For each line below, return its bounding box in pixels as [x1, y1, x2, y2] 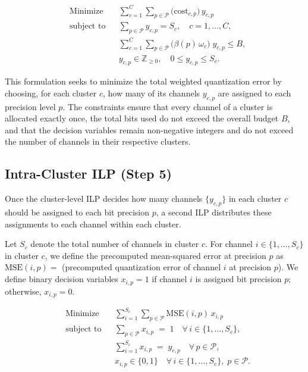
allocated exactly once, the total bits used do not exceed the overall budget [5, 112, 279, 124]
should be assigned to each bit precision [5, 206, 150, 218]
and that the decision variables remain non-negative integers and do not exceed [5, 123, 294, 136]
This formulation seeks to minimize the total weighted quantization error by [5, 75, 282, 87]
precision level [5, 100, 56, 112]
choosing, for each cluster [5, 86, 97, 99]
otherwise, [5, 285, 42, 297]
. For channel [205, 237, 253, 250]
